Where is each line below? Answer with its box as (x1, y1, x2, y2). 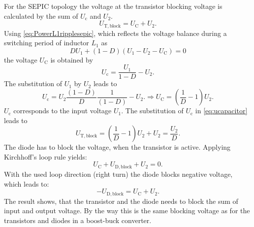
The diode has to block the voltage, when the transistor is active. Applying (4, 142, 231, 152)
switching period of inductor (4, 37, 89, 48)
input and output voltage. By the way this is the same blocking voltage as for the (4, 205, 250, 216)
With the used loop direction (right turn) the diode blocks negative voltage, (4, 168, 233, 179)
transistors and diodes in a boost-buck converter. (4, 215, 152, 225)
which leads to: (4, 178, 49, 189)
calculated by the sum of (4, 10, 78, 21)
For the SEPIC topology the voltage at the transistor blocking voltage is (4, 1, 222, 11)
